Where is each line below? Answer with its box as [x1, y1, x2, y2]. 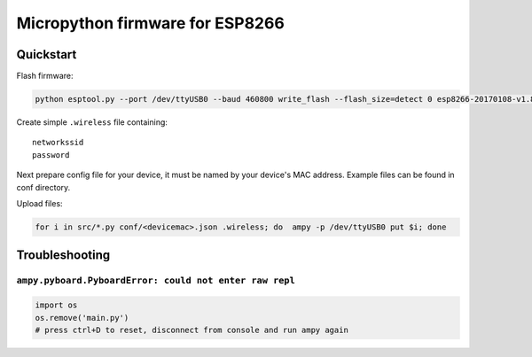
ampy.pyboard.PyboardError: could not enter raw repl [16, 275, 296, 287]
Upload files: [16, 198, 63, 208]
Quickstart [16, 47, 77, 62]
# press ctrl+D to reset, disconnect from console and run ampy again [35, 324, 349, 335]
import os [35, 300, 78, 310]
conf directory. [16, 182, 71, 192]
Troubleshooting [16, 248, 111, 263]
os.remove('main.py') [35, 313, 129, 322]
